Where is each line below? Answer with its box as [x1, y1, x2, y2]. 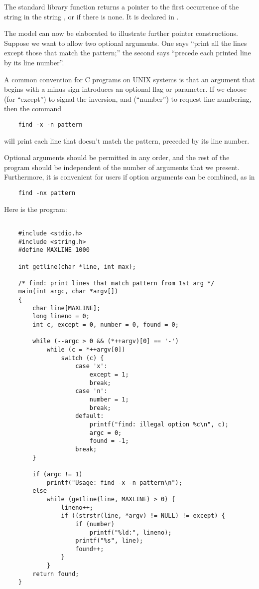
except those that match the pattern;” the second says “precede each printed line [4, 47, 251, 58]
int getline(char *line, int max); [18, 263, 136, 270]
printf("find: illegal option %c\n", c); [89, 420, 229, 428]
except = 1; [89, 371, 129, 379]
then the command [4, 103, 62, 114]
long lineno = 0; [32, 313, 90, 320]
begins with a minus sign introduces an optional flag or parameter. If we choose [4, 84, 247, 94]
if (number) [75, 520, 115, 528]
